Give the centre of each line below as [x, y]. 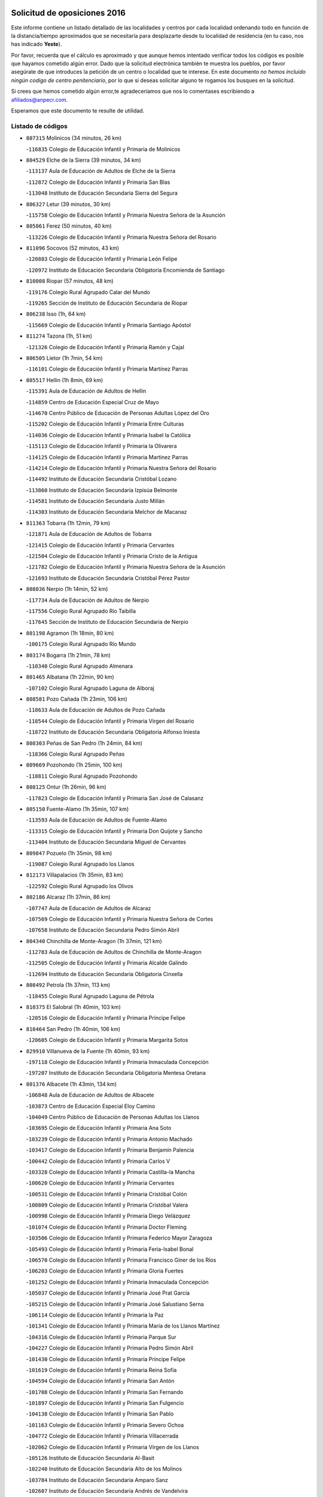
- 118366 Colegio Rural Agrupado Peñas [75, 754]
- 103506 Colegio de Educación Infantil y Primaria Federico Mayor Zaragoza [119, 1238]
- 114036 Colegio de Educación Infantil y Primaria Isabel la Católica [109, 435]
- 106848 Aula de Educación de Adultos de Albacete [90, 1095]
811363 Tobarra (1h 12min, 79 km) [68, 523]
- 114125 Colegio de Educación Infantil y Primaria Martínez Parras [107, 457]
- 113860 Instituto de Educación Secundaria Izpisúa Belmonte [102, 490]
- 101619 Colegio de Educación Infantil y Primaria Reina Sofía [101, 1370]
